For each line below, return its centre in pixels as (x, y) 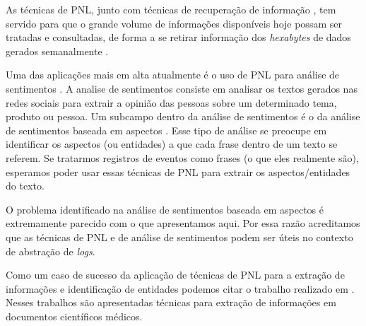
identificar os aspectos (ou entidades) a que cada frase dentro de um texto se (172, 144)
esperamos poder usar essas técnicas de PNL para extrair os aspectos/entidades (178, 171)
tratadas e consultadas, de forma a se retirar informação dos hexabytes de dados (178, 37)
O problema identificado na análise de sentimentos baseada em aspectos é (165, 209)
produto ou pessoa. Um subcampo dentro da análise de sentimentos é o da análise (183, 116)
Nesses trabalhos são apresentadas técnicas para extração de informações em (171, 302)
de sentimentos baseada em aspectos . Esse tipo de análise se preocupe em (166, 130)
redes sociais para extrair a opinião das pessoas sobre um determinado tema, (171, 102)
